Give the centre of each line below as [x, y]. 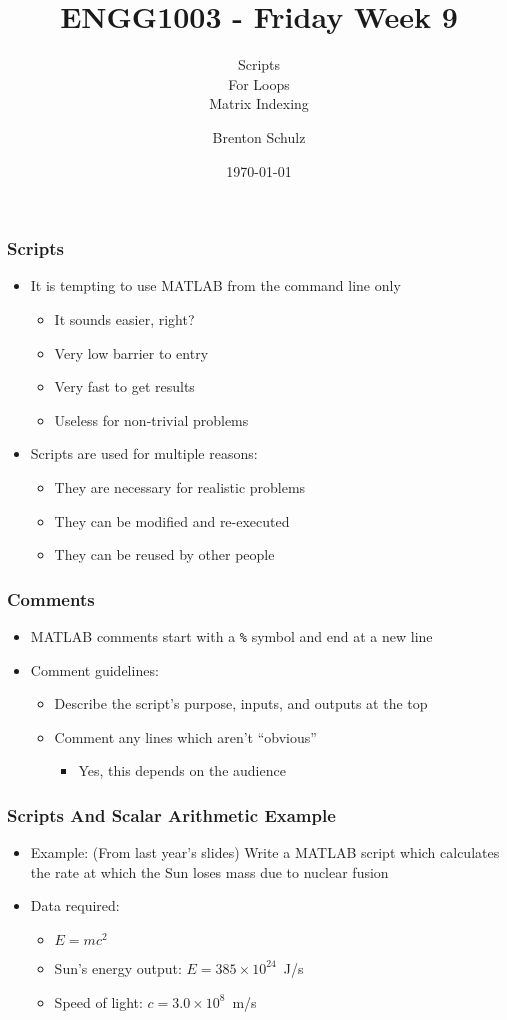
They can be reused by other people [164, 554]
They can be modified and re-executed [172, 520]
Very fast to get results [124, 386]
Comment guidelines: [94, 669]
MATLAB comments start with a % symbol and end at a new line [231, 635]
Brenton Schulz [259, 136]
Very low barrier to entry [131, 352]
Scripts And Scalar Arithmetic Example [171, 814]
